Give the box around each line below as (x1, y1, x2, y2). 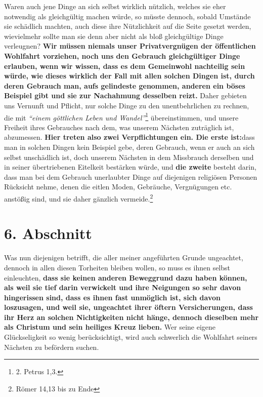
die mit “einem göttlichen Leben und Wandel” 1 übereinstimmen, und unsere (4, 110, 239, 123)
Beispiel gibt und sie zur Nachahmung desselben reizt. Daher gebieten (4, 90, 247, 101)
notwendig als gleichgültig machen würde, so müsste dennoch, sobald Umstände (4, 11, 251, 21)
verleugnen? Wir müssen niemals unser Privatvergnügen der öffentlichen (4, 41, 256, 51)
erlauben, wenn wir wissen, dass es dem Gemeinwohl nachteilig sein (4, 60, 245, 71)
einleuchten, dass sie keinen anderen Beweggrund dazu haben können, (4, 272, 247, 283)
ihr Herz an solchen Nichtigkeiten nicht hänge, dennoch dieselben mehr (4, 311, 259, 322)
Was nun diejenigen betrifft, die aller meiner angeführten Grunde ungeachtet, (4, 252, 243, 263)
